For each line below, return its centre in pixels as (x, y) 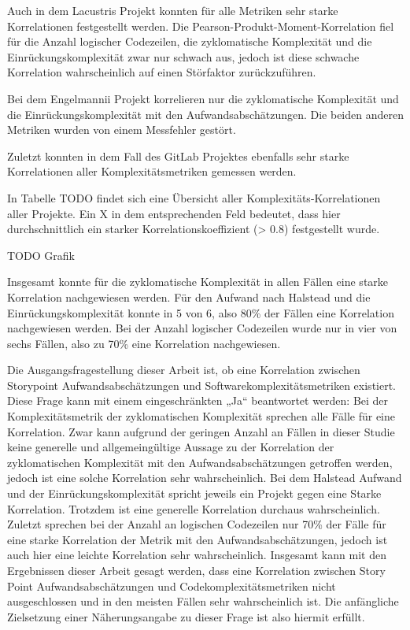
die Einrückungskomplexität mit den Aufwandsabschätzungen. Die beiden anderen (205, 114)
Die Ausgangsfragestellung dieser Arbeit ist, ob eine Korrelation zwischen (184, 370)
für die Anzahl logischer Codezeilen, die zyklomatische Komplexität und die (190, 41)
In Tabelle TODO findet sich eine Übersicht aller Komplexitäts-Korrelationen (194, 197)
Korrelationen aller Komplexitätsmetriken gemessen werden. (152, 171)
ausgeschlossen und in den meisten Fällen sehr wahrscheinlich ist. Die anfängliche (203, 601)
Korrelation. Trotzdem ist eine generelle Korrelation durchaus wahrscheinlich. (194, 508)
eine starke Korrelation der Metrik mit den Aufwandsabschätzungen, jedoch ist (198, 539)
